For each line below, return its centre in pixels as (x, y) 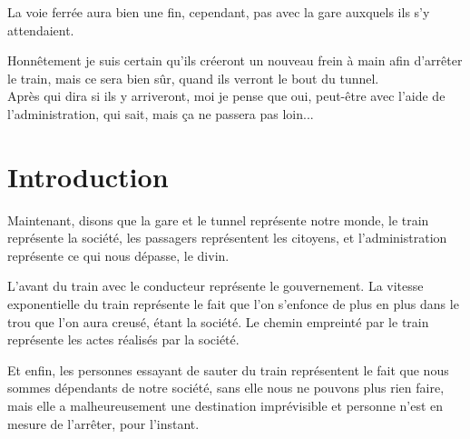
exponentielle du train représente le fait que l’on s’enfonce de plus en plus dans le (233, 304)
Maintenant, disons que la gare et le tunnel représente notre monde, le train (218, 219)
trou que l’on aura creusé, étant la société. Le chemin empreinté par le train (218, 321)
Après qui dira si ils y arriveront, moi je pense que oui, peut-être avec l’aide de (226, 96)
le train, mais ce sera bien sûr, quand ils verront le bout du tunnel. (193, 78)
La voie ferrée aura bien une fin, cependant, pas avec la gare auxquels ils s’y (219, 12)
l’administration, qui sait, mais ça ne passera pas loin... (161, 113)
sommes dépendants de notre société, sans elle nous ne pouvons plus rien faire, (226, 388)
